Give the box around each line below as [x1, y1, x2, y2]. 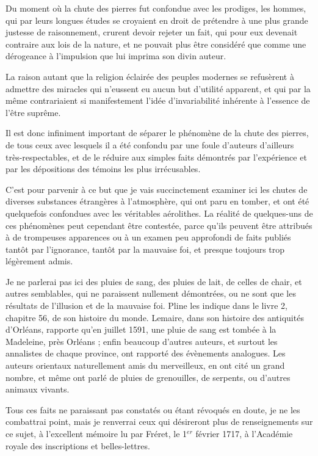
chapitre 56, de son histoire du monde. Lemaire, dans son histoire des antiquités [5, 311, 304, 324]
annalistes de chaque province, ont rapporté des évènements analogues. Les [5, 347, 286, 360]
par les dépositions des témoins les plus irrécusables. [5, 162, 201, 175]
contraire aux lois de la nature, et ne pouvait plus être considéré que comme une [5, 37, 306, 50]
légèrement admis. [5, 255, 73, 267]
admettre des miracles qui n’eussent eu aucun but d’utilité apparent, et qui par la [5, 82, 311, 95]
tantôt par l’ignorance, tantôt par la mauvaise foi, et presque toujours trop [5, 242, 285, 255]
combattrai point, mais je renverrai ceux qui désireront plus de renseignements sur [5, 415, 313, 428]
